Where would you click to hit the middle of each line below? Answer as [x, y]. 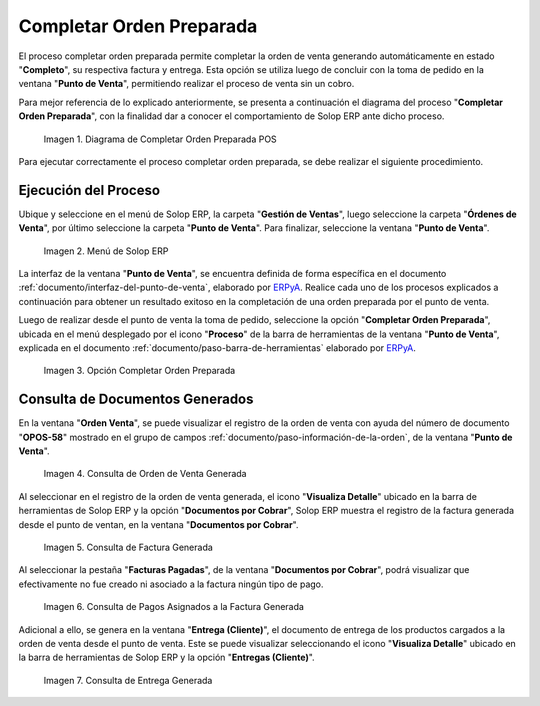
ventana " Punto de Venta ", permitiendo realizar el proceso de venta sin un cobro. [186, 84]
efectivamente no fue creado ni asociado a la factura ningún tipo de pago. [171, 584]
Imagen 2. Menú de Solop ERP [106, 251]
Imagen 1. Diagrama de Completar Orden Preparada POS [160, 139]
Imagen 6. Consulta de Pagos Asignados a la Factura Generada [174, 607]
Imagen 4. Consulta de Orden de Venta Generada [145, 474]
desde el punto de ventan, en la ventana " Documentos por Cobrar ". [158, 524]
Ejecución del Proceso [89, 190]
